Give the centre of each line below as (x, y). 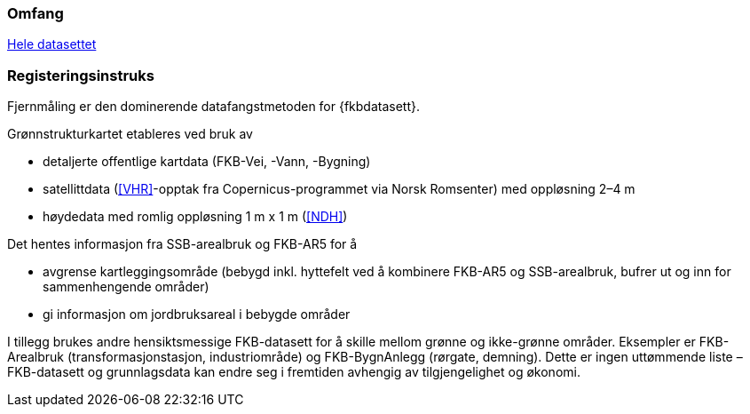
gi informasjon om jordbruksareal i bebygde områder (197, 314)
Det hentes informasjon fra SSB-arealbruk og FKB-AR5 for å (182, 244)
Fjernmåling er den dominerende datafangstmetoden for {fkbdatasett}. (214, 107)
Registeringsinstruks (81, 75)
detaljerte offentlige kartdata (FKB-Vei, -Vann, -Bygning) (207, 162)
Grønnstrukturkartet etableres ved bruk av (130, 134)
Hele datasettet (52, 44)
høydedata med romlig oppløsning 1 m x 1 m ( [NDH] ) (195, 217)
